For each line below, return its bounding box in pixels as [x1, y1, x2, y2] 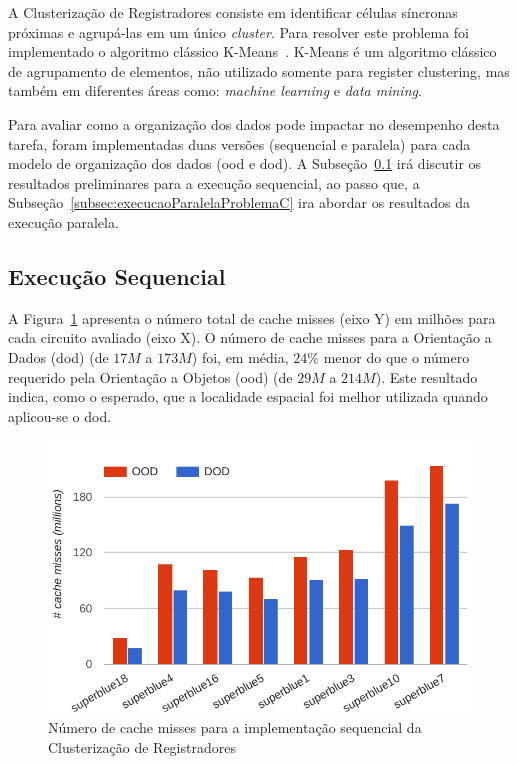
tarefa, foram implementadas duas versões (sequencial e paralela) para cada [8, 133, 471, 154]
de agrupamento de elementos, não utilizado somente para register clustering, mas [8, 60, 510, 81]
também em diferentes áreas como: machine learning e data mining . [8, 80, 422, 101]
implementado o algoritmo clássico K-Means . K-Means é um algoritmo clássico [8, 41, 497, 62]
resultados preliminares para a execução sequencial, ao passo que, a [8, 172, 420, 193]
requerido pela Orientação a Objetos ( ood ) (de [8, 366, 293, 387]
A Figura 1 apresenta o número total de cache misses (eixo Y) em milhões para [8, 307, 496, 328]
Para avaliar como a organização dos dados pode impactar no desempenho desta [8, 113, 500, 134]
